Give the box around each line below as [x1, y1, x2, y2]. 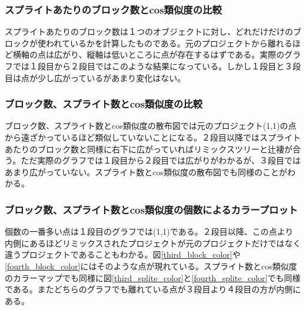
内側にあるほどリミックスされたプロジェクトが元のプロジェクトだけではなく [5, 236, 301, 249]
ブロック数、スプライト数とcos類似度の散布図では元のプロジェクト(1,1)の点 [5, 119, 297, 132]
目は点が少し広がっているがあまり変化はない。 [5, 71, 186, 84]
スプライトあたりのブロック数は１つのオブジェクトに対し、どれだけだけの [5, 25, 293, 38]
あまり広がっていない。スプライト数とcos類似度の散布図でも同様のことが [5, 165, 288, 178]
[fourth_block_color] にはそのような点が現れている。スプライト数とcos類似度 [5, 259, 297, 272]
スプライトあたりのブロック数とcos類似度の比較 [5, 2, 222, 16]
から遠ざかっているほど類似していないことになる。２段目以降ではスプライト [5, 131, 301, 143]
